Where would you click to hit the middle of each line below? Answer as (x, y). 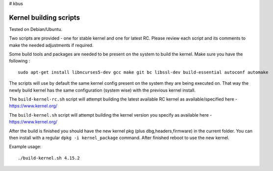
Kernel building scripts (45, 17)
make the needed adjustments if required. (51, 45)
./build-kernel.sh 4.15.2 (49, 158)
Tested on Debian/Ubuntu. (36, 29)
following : (20, 61)
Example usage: (25, 147)
